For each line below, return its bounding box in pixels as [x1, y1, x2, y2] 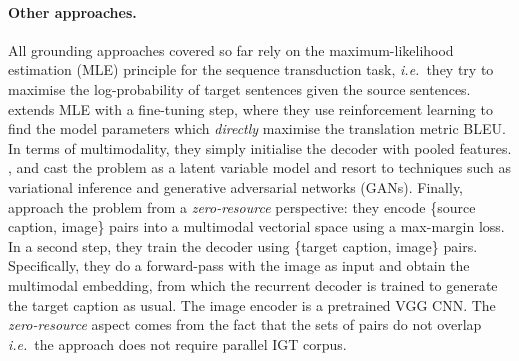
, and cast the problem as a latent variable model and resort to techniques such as [8, 157, 512, 178]
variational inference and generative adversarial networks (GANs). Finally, [8, 176, 464, 197]
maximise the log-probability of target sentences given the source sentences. [8, 78, 471, 99]
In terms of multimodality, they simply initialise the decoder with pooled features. [8, 137, 512, 158]
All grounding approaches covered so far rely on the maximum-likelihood [8, 39, 454, 60]
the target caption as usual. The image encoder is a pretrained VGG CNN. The [8, 294, 496, 315]
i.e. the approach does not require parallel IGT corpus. [8, 333, 347, 354]
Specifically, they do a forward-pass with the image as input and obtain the [8, 255, 470, 276]
